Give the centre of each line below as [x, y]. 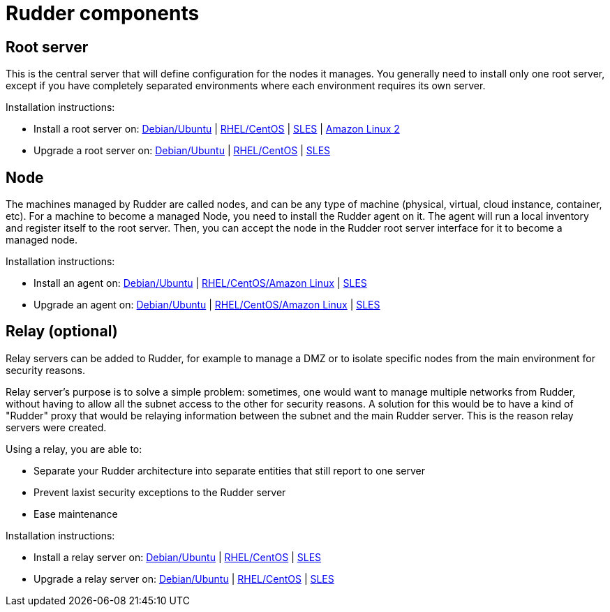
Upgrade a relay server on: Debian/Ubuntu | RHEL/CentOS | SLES [184, 579]
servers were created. [56, 427]
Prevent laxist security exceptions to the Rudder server [160, 492]
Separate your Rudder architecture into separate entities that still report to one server [230, 470]
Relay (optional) [62, 331]
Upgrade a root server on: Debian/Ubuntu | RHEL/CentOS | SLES [182, 151]
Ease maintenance [76, 514]
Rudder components [103, 13]
